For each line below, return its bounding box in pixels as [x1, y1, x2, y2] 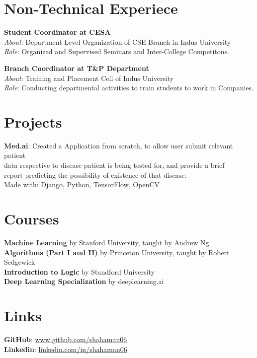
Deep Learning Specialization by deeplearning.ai [4, 276, 164, 286]
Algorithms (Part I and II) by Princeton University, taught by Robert [4, 247, 230, 257]
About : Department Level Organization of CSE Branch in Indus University [4, 36, 231, 47]
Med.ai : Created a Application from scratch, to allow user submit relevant [4, 140, 233, 150]
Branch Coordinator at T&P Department [4, 63, 149, 73]
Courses [4, 208, 59, 228]
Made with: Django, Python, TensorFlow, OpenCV [4, 179, 160, 190]
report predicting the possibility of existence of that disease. [4, 169, 187, 180]
